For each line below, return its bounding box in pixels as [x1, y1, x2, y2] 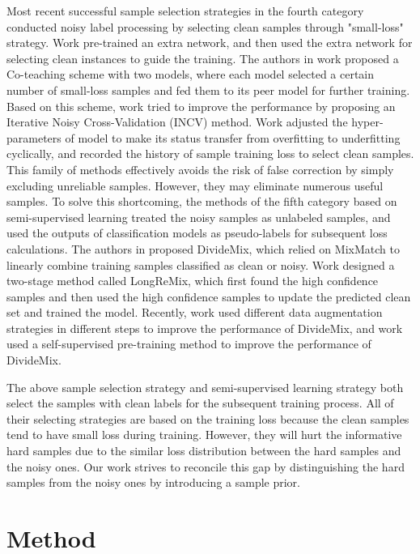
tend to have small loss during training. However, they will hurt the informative [6, 426, 402, 443]
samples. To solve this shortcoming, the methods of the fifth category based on [6, 193, 397, 210]
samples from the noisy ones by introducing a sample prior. [6, 474, 300, 491]
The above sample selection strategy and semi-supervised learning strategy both [6, 378, 404, 395]
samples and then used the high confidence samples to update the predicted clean [6, 288, 411, 305]
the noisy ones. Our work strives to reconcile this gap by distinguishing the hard [6, 458, 405, 475]
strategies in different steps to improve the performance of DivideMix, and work [6, 319, 403, 336]
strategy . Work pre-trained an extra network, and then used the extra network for [6, 34, 413, 51]
